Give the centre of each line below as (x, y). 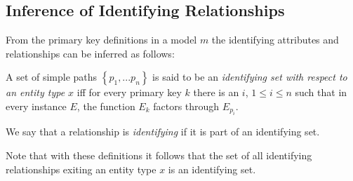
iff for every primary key (129, 92)
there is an (216, 92)
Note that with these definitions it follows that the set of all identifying (159, 155)
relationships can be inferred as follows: (90, 53)
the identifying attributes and (275, 40)
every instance (36, 106)
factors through (186, 106)
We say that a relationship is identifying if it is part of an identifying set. (163, 132)
